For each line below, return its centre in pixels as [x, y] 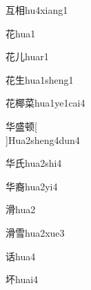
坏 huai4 [22, 279]
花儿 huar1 [27, 56]
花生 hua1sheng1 [40, 79]
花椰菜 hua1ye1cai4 [45, 103]
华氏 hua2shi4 [34, 163]
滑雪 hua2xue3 [35, 232]
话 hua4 [21, 256]
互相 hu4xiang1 [37, 10]
